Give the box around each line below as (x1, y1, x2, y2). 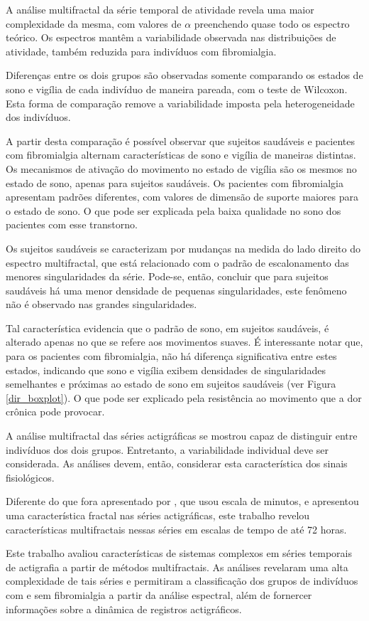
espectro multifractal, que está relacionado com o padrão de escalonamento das (6, 255, 349, 270)
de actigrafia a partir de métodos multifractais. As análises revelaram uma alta (6, 559, 348, 574)
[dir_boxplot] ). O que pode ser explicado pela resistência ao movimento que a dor (6, 390, 362, 405)
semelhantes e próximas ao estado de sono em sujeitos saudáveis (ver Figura (6, 376, 336, 391)
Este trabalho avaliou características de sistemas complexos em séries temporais (6, 546, 352, 561)
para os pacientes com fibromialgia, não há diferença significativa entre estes (6, 349, 337, 363)
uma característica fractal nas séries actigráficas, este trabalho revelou (6, 508, 310, 522)
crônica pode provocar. (6, 404, 105, 419)
